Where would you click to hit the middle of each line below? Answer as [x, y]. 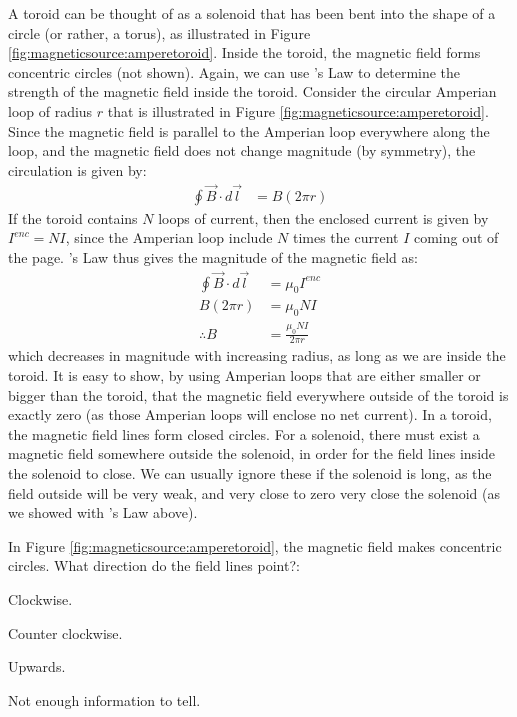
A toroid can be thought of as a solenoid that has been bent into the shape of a [252, 13]
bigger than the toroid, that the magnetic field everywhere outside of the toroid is [258, 394]
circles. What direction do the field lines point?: [154, 565]
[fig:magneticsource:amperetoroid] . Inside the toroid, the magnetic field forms [244, 52]
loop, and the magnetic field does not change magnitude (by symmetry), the [242, 150]
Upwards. [37, 666]
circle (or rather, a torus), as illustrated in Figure [159, 32]
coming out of [456, 237]
